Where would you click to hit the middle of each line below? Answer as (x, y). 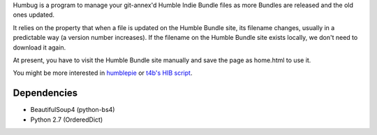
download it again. (39, 47)
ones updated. (34, 15)
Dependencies (45, 93)
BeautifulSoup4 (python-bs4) (73, 110)
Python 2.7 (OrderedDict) (67, 120)
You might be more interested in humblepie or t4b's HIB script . (103, 73)
